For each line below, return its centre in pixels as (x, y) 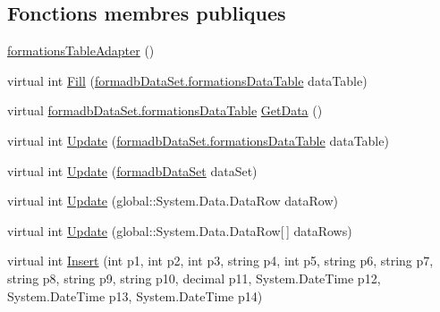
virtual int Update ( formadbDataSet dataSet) (132, 170)
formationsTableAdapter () (81, 51)
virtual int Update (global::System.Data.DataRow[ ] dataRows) (180, 230)
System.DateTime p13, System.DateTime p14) (135, 295)
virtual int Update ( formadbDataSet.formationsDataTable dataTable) (198, 140)
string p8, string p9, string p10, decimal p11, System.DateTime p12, (194, 278)
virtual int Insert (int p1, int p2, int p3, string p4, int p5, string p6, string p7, (220, 261)
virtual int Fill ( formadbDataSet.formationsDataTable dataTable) (187, 80)
